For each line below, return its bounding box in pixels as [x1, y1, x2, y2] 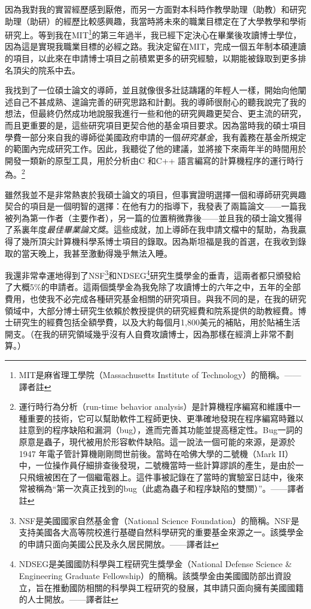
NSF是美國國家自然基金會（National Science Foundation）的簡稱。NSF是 [19, 514, 300, 526]
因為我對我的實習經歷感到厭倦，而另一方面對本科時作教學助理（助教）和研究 [5, 3, 306, 15]
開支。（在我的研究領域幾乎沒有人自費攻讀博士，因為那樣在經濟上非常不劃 [5, 327, 294, 340]
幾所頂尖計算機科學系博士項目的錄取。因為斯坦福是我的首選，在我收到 [21, 235, 298, 247]
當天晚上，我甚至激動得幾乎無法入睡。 [21, 246, 172, 259]
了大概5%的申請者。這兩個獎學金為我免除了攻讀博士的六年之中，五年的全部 [5, 281, 301, 293]
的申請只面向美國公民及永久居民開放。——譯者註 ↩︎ [19, 537, 219, 550]
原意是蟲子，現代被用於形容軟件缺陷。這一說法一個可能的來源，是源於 [19, 435, 295, 447]
